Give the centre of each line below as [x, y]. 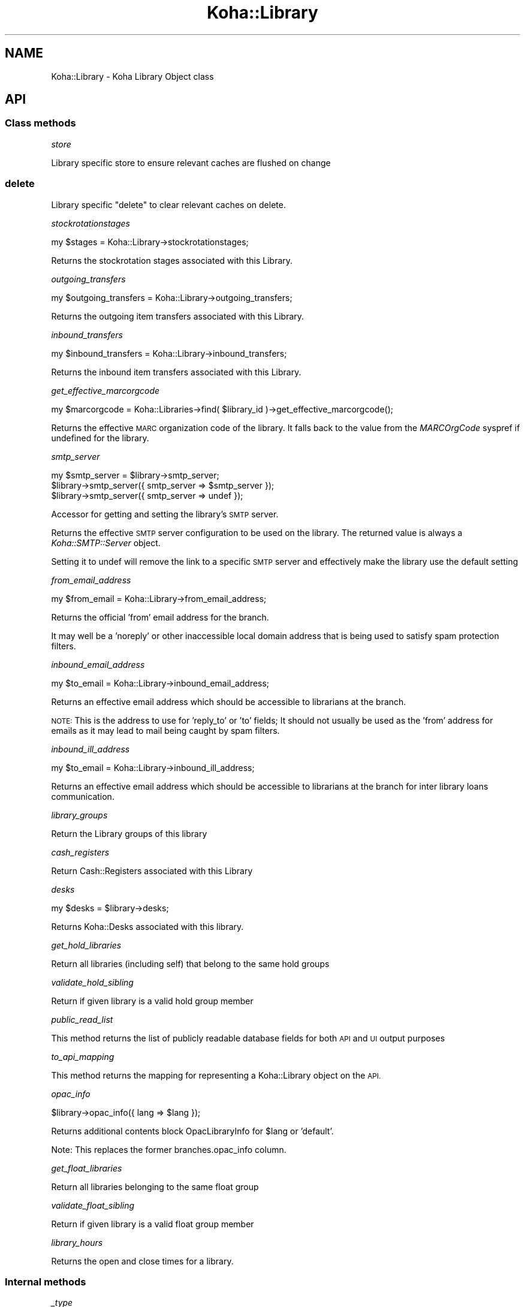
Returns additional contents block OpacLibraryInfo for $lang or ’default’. [192, 1131]
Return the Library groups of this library [129, 833]
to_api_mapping [83, 1056]
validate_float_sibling [93, 1205]
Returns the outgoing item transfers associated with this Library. [178, 316]
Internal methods [46, 1282]
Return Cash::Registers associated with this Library [152, 871]
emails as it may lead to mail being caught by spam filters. [165, 730]
